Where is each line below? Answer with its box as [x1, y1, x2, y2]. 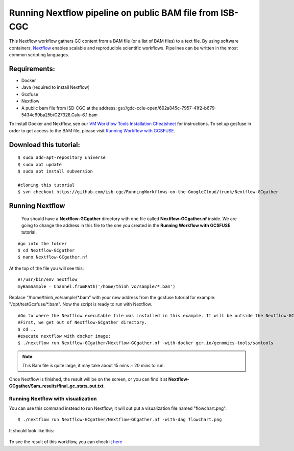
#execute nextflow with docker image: [18, 333, 111, 339]
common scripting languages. [9, 52, 70, 58]
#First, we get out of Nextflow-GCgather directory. [18, 320, 147, 326]
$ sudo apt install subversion [18, 168, 93, 174]
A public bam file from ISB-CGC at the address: [21, 105, 117, 111]
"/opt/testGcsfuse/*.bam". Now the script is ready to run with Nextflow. [9, 301, 152, 307]
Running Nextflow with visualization [9, 395, 97, 402]
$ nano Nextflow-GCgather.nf [18, 254, 88, 260]
